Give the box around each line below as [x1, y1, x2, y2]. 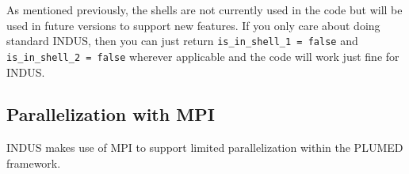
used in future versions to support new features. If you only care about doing [6, 17, 380, 33]
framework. [6, 154, 61, 171]
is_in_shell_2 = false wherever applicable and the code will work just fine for [6, 47, 399, 64]
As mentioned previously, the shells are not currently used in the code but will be [6, 2, 403, 17]
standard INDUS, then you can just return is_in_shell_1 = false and [6, 32, 358, 49]
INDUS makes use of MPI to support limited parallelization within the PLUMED [6, 139, 403, 156]
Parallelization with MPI [6, 102, 215, 127]
